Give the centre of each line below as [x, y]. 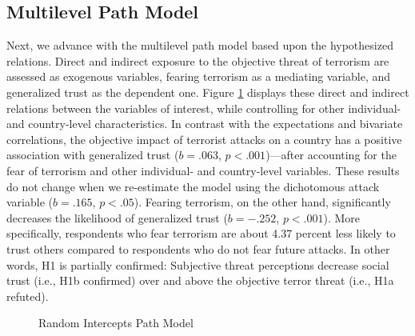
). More [342, 217]
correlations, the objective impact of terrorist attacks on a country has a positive [204, 139]
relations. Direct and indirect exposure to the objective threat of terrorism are [198, 60]
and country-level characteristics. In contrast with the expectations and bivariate [205, 124]
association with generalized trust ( [93, 155]
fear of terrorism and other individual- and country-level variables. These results [203, 170]
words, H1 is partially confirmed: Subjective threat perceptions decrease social [198, 264]
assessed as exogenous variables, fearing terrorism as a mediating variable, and [199, 76]
